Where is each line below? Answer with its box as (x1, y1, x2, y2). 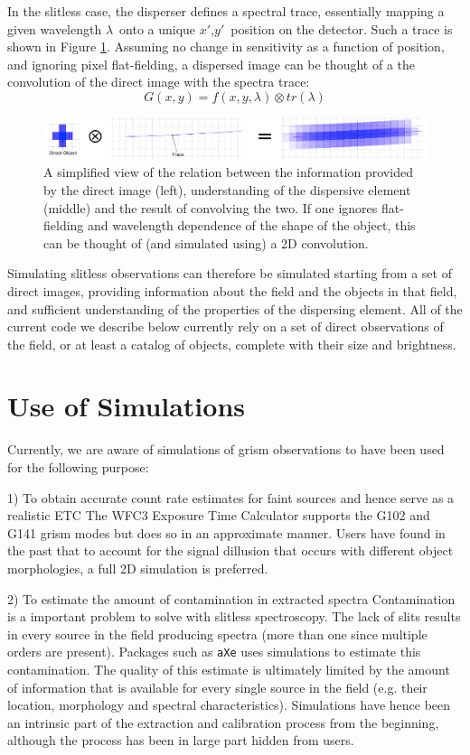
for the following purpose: (7, 458, 149, 476)
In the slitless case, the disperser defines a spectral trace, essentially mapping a (7, 2, 445, 20)
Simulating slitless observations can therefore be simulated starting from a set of (7, 264, 452, 283)
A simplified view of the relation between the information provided (43, 163, 413, 182)
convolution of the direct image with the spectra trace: (7, 72, 310, 91)
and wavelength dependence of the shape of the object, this (88, 216, 416, 235)
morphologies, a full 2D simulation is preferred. (7, 558, 268, 577)
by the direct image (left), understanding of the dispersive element (43, 180, 411, 199)
